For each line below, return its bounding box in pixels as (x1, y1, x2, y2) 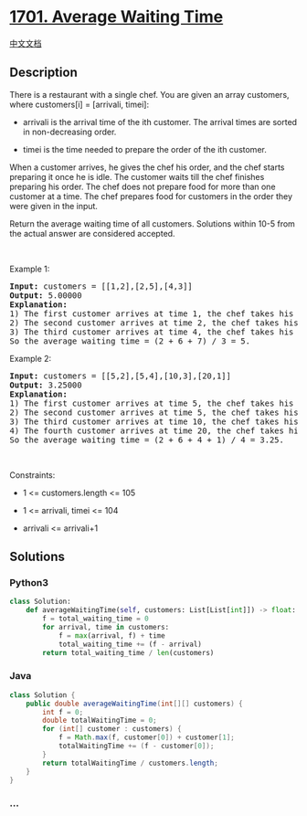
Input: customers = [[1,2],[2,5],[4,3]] (9, 281, 194, 291)
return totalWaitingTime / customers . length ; (42, 758, 219, 768)
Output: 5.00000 (9, 290, 82, 301)
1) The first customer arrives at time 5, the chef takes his (9, 397, 294, 408)
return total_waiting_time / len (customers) (42, 648, 215, 657)
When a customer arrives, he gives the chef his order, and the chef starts (9, 162, 285, 173)
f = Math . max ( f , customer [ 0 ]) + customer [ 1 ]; (58, 733, 235, 742)
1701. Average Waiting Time (9, 6, 224, 27)
